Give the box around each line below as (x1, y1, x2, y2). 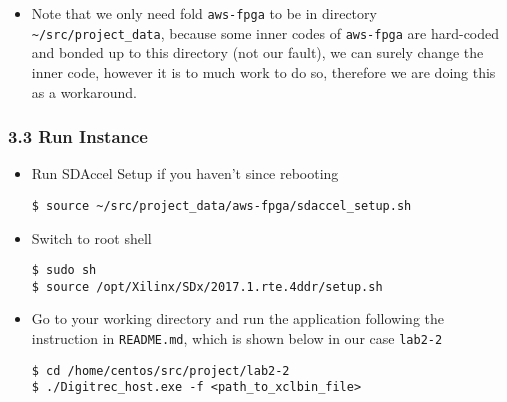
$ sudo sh (31, 263, 97, 278)
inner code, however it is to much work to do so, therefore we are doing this (31, 61, 496, 82)
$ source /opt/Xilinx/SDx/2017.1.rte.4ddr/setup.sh (31, 279, 383, 294)
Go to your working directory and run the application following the (31, 308, 444, 329)
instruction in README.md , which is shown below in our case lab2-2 (31, 328, 443, 349)
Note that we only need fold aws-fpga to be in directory (31, 3, 377, 23)
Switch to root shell (31, 227, 152, 248)
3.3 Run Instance (8, 124, 148, 149)
